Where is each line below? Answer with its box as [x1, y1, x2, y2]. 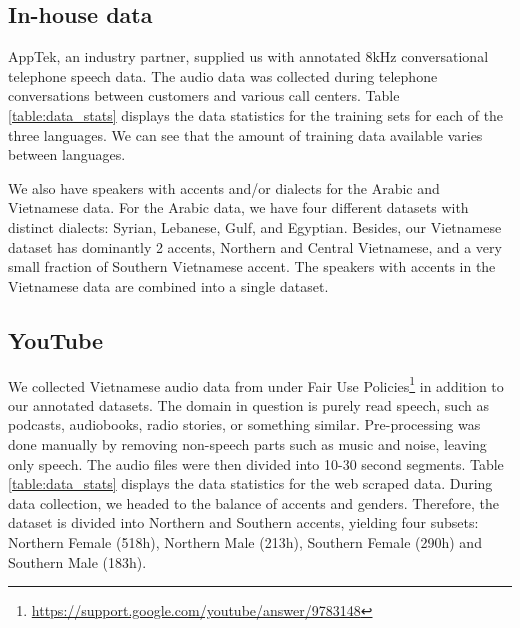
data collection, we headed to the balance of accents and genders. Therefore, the [8, 492, 500, 513]
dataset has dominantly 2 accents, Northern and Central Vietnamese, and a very [8, 236, 502, 257]
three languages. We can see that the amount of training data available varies [8, 124, 483, 145]
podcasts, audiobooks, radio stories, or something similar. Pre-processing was [8, 414, 481, 435]
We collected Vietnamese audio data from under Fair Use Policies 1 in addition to [8, 372, 504, 396]
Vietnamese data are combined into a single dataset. [8, 275, 329, 296]
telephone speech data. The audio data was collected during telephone [8, 65, 438, 86]
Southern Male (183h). [8, 551, 147, 572]
